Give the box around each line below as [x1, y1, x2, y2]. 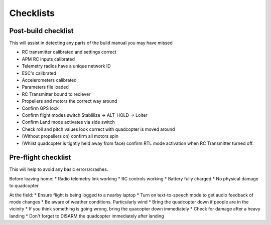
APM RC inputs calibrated [22, 56, 75, 62]
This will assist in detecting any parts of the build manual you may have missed [9, 40, 173, 46]
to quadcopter [9, 183, 39, 189]
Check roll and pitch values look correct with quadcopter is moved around [22, 126, 175, 132]
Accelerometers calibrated [22, 77, 77, 83]
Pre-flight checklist [9, 153, 71, 162]
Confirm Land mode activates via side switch [22, 119, 115, 125]
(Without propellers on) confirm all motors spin [22, 133, 119, 139]
